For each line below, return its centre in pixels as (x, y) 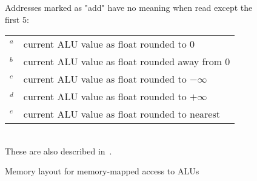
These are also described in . (58, 151)
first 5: (17, 19)
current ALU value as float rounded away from (122, 62)
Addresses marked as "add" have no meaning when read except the (129, 7)
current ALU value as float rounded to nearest (122, 114)
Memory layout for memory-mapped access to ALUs (102, 171)
